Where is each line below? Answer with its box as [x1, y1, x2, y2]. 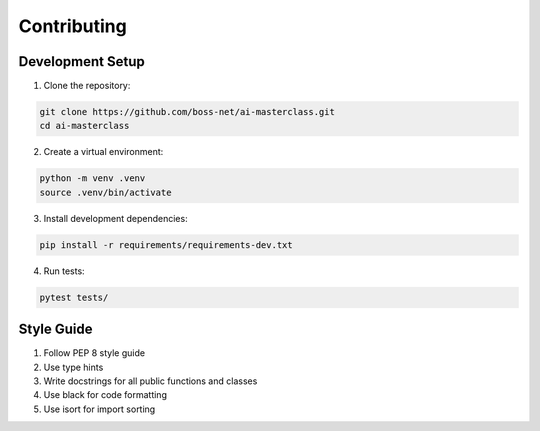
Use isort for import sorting [43, 403, 156, 415]
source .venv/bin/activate [39, 186, 172, 198]
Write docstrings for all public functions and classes [43, 375, 258, 387]
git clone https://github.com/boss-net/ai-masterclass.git [39, 106, 335, 118]
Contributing [18, 15, 127, 37]
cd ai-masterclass [39, 120, 130, 132]
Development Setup [18, 53, 145, 70]
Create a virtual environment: [43, 146, 164, 158]
